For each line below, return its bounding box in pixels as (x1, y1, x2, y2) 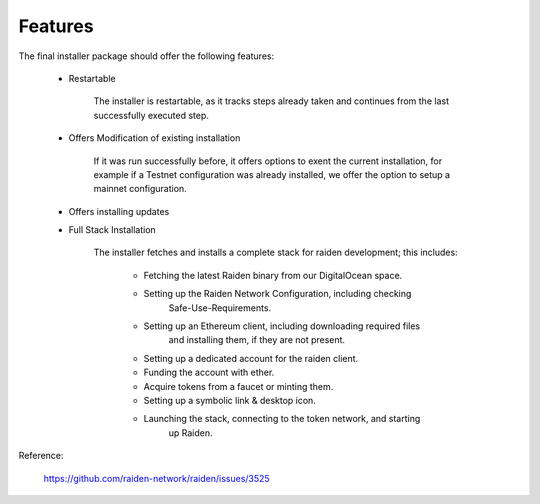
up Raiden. (168, 426, 214, 439)
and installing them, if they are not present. (168, 334, 345, 346)
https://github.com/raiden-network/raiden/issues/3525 (43, 472, 270, 484)
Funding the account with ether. (143, 366, 275, 379)
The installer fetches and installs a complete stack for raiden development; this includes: (93, 246, 459, 259)
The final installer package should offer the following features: (18, 50, 275, 62)
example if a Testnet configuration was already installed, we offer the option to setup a (93, 168, 450, 180)
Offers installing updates (68, 205, 170, 217)
